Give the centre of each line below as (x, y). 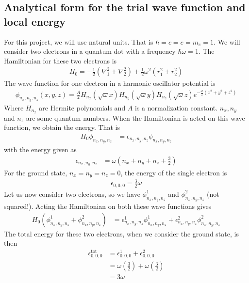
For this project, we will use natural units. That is (79, 41)
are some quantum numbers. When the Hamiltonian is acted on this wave (135, 118)
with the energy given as (40, 149)
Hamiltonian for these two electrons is (60, 60)
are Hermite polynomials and (82, 107)
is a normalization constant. (176, 107)
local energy (35, 21)
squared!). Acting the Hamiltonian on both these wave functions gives (108, 206)
